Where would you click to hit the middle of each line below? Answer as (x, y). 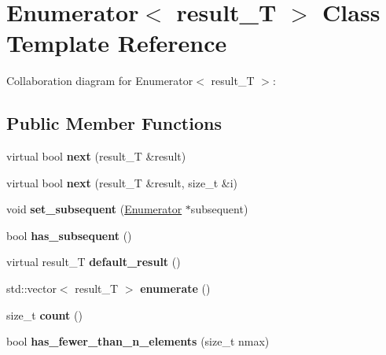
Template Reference (117, 43)
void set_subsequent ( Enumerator (94, 209)
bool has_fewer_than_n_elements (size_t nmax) (138, 341)
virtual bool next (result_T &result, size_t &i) (122, 182)
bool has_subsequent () (69, 235)
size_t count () (44, 314)
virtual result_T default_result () (94, 262)
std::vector (31, 288)
